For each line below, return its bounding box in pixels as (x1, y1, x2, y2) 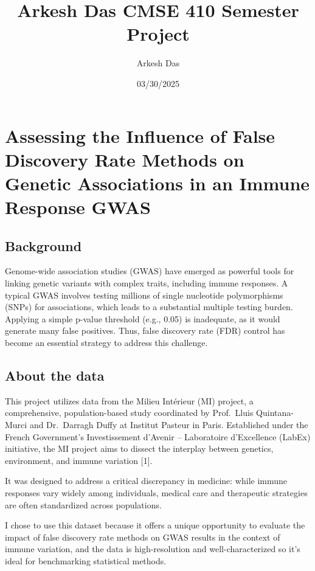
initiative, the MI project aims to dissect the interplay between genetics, (5, 442, 274, 455)
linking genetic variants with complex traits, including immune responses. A (5, 277, 288, 289)
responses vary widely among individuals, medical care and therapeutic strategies (5, 486, 308, 499)
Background (5, 236, 82, 255)
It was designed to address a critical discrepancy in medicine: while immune (5, 474, 288, 487)
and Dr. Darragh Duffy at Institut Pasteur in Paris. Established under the (29, 418, 308, 431)
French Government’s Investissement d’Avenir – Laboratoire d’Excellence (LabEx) (5, 430, 311, 443)
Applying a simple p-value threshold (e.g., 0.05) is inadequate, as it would (5, 312, 280, 325)
